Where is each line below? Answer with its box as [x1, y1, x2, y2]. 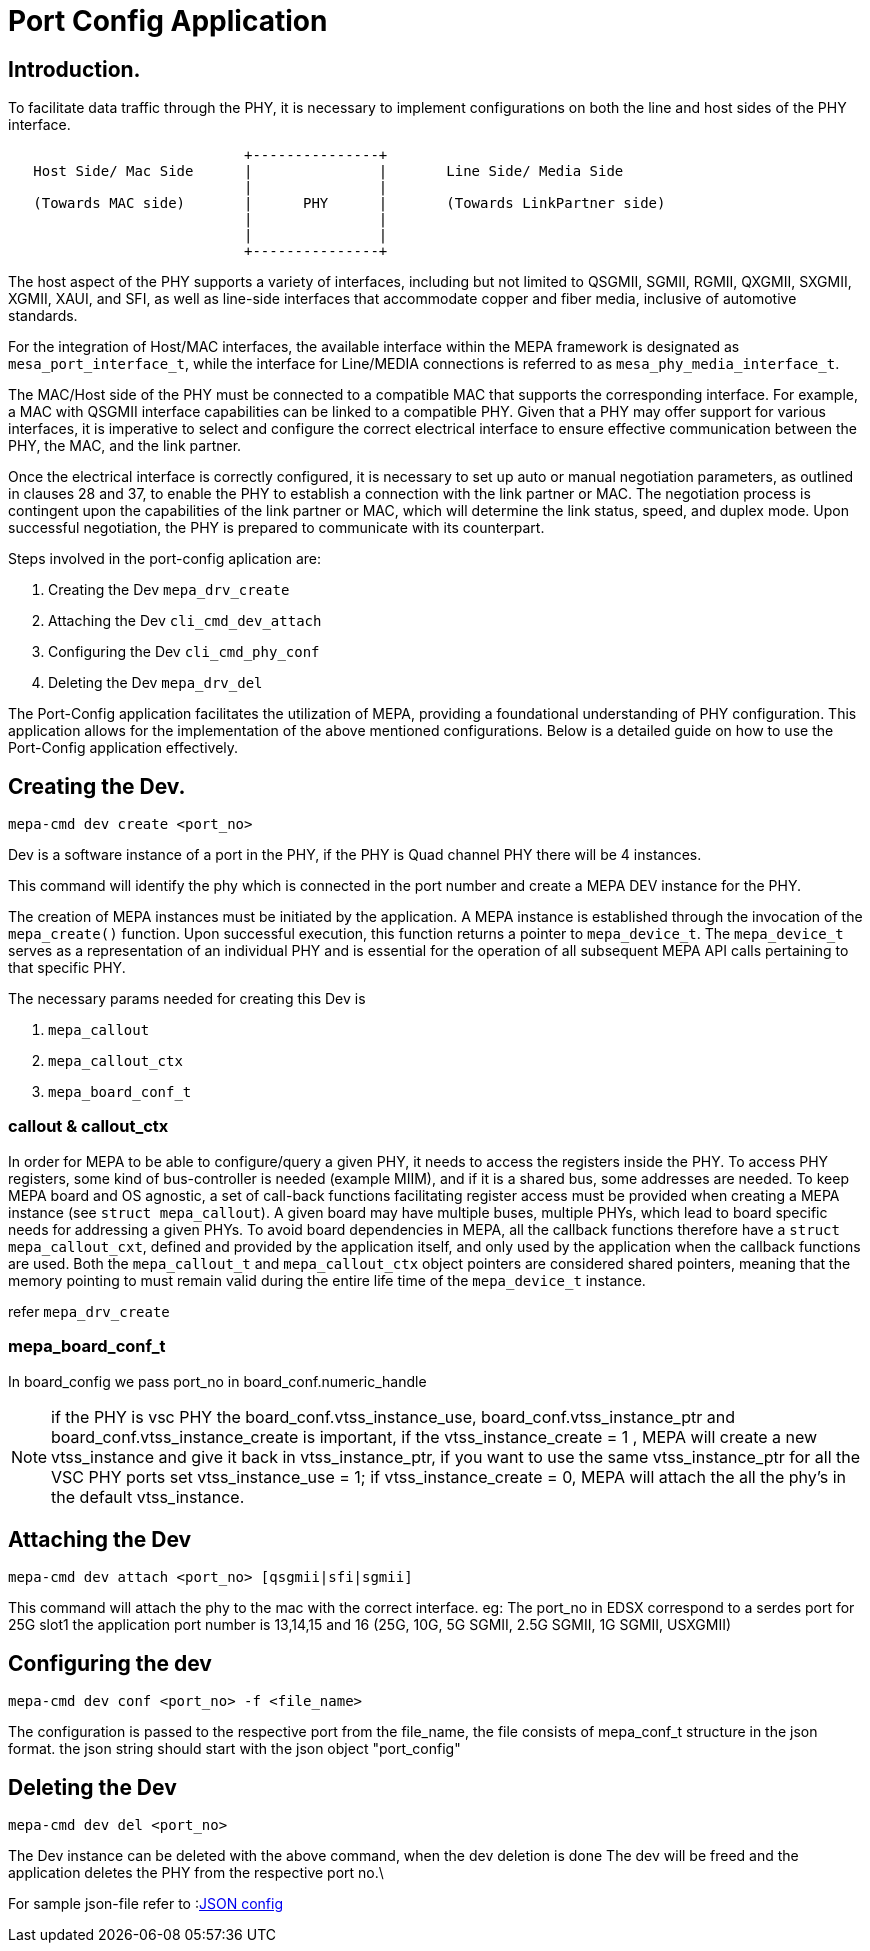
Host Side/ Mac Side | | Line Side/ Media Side [33, 163, 624, 180]
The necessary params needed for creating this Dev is [8, 990, 366, 1008]
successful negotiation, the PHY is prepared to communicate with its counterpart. [8, 519, 545, 537]
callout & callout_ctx [8, 1116, 169, 1137]
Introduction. [8, 56, 141, 82]
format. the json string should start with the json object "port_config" [8, 1740, 461, 1758]
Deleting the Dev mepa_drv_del [48, 674, 263, 692]
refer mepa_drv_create [8, 1302, 170, 1320]
